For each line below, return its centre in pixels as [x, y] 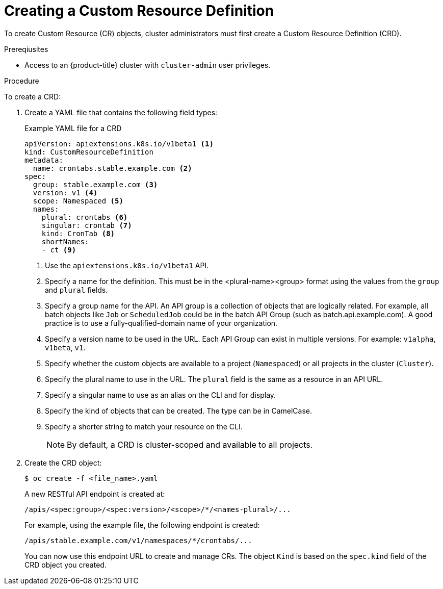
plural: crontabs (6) [85, 217]
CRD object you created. [66, 565]
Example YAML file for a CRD [73, 128]
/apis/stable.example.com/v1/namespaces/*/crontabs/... [138, 540]
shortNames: [65, 241]
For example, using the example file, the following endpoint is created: [142, 525]
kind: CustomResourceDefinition [89, 152]
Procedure [22, 81]
